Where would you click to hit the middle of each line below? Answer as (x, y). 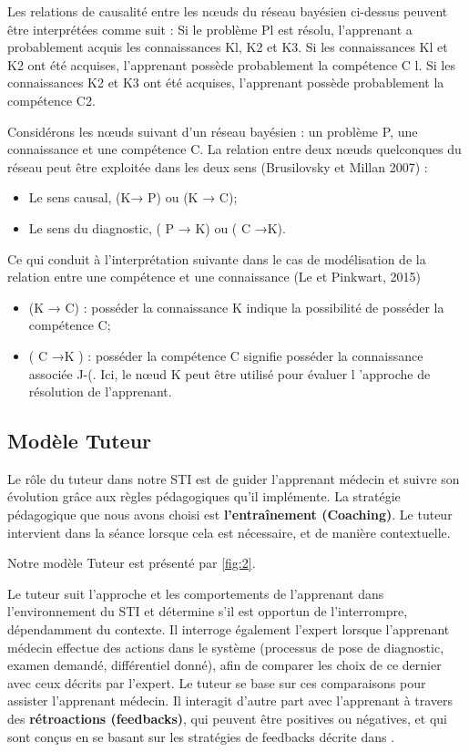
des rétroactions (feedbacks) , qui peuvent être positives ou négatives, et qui (228, 719)
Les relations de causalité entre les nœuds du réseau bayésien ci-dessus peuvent (228, 11)
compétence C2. (51, 100)
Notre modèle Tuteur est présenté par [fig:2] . (132, 563)
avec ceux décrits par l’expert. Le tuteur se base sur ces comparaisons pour (217, 682)
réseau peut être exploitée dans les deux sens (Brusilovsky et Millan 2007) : (218, 166)
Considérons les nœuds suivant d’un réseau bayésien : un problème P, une (213, 131)
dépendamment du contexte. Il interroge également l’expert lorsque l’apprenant (229, 629)
